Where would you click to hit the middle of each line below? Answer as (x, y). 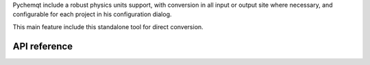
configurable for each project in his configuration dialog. (92, 14)
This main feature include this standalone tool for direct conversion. (108, 26)
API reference (43, 46)
